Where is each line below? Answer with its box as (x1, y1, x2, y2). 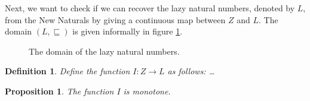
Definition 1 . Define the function (5, 65, 130, 77)
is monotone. (123, 84, 171, 97)
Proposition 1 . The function (5, 84, 114, 97)
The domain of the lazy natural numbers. (29, 45, 180, 57)
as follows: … (167, 65, 215, 77)
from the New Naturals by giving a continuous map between (5, 13, 226, 26)
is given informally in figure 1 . (72, 25, 183, 37)
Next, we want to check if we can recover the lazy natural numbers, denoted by (5, 2, 295, 14)
